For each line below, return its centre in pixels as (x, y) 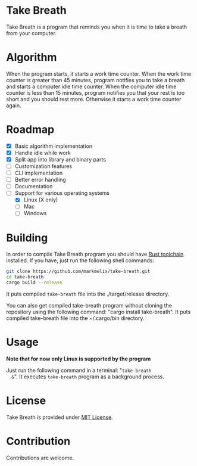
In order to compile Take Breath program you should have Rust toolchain (95, 254)
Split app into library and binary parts (60, 159)
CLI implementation (39, 173)
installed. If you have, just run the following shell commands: (80, 260)
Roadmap (30, 130)
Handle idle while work (43, 153)
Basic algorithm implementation (54, 146)
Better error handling (40, 180)
